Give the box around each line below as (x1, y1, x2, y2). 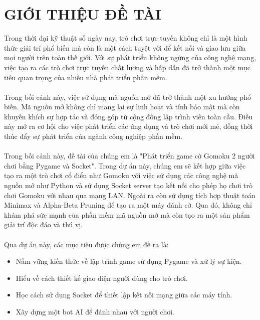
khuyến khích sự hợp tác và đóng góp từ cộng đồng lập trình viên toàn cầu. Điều (4, 111, 253, 121)
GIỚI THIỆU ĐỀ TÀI (4, 4, 161, 24)
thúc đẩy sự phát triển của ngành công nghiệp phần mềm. (4, 131, 182, 141)
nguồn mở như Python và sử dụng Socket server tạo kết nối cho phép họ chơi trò (4, 180, 252, 191)
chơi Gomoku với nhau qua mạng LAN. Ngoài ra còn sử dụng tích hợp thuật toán (4, 190, 256, 200)
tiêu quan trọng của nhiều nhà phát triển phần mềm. (4, 72, 167, 82)
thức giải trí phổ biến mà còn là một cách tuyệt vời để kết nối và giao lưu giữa (4, 42, 246, 53)
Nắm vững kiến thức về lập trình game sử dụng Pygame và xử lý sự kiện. (16, 256, 242, 266)
